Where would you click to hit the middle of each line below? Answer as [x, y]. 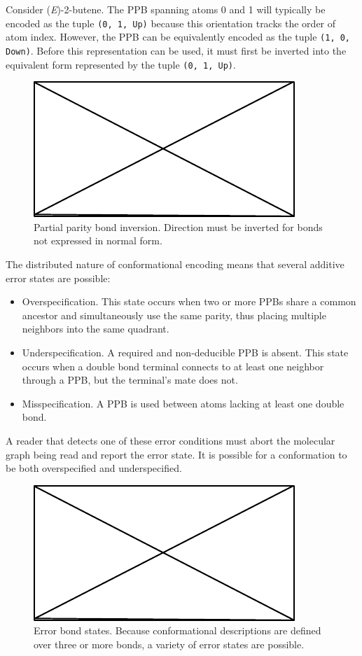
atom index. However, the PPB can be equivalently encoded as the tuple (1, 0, [178, 37]
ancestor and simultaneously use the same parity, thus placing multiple [174, 315]
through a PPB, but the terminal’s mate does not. [130, 380]
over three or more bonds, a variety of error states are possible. [169, 644]
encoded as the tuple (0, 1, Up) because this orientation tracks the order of [171, 23]
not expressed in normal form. [98, 240]
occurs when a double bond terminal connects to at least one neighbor [173, 366]
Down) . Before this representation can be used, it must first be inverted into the [176, 50]
